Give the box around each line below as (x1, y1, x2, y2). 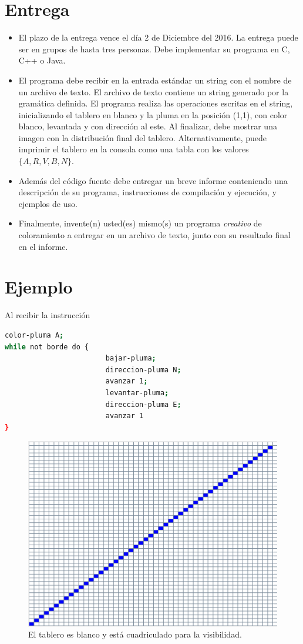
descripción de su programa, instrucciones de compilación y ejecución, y (18, 186, 277, 198)
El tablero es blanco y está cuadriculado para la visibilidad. (28, 628, 242, 640)
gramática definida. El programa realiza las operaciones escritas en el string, (18, 97, 293, 109)
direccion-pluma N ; (105, 365, 181, 374)
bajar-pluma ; (105, 354, 156, 363)
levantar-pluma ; (105, 388, 169, 397)
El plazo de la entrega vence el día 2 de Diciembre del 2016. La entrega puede (18, 31, 298, 44)
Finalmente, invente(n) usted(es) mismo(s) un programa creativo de (18, 217, 262, 229)
